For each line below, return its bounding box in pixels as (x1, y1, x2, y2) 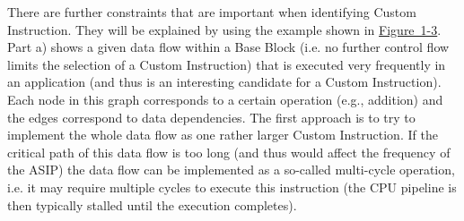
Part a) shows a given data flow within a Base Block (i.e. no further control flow (7, 38, 450, 56)
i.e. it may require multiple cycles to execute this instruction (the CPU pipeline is (7, 177, 457, 196)
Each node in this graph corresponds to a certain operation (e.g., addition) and (7, 89, 443, 108)
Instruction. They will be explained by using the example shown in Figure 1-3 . (7, 20, 442, 38)
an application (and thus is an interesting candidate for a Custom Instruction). (7, 72, 442, 91)
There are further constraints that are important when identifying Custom (7, 3, 416, 21)
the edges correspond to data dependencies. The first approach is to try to (7, 107, 416, 126)
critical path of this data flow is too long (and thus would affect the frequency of (7, 142, 451, 161)
